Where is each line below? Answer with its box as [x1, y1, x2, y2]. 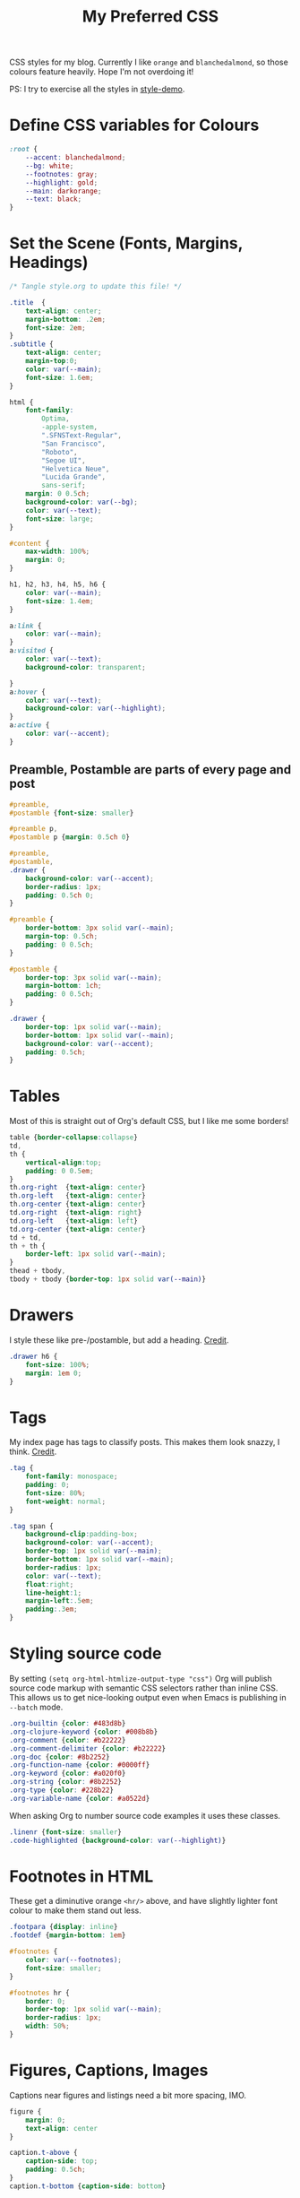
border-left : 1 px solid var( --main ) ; [25, 1250, 167, 1259]
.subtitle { [9, 340, 54, 349]
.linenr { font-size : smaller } [9, 1827, 123, 1837]
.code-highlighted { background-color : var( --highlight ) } [9, 1836, 227, 1845]
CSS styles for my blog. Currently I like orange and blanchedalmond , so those [9, 56, 288, 68]
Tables [9, 1086, 61, 1106]
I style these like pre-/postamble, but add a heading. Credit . [9, 1334, 229, 1346]
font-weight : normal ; [25, 1497, 106, 1506]
